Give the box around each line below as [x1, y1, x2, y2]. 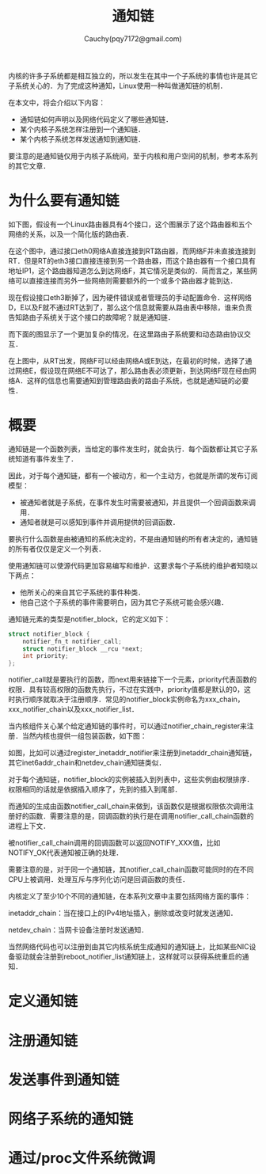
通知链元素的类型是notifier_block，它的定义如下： [8, 614, 171, 624]
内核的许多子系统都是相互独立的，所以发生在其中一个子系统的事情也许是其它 [8, 70, 258, 80]
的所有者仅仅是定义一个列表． [8, 544, 105, 553]
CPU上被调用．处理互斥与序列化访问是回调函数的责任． [8, 875, 190, 884]
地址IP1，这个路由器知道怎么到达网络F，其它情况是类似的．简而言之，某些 [8, 266, 251, 275]
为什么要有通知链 [8, 192, 120, 210]
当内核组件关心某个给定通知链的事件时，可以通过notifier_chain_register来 [8, 721, 248, 731]
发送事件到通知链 [8, 1070, 120, 1089]
